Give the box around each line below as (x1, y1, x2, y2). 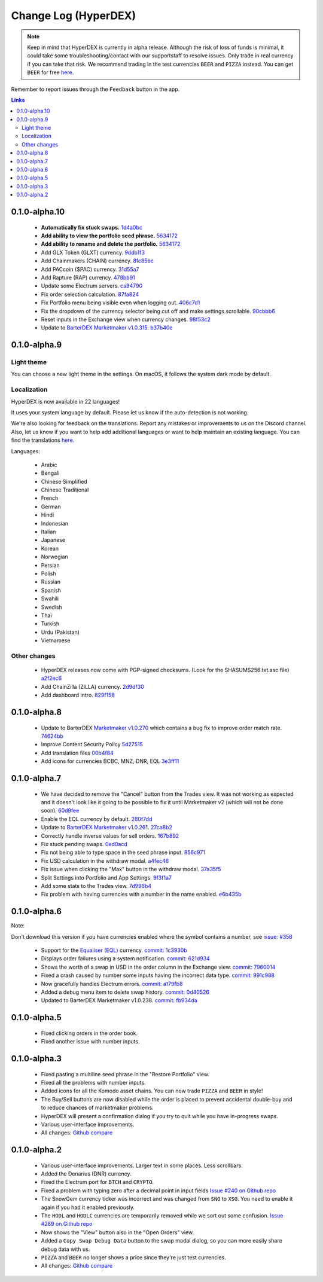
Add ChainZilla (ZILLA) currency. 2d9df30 (41, 683, 144, 690)
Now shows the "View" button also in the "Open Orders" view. (41, 1229, 194, 1236)
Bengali (41, 469, 60, 477)
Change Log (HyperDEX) (11, 9, 136, 22)
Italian (41, 528, 56, 535)
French (41, 495, 59, 502)
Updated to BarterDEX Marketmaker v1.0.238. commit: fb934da (41, 997, 197, 1004)
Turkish (41, 620, 60, 627)
